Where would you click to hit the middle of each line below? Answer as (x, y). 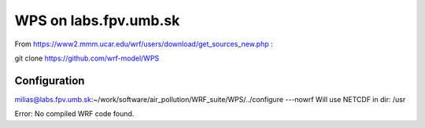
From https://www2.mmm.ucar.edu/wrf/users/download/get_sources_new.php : (144, 44)
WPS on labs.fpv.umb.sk (97, 20)
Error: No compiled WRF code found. (74, 114)
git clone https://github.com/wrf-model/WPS (87, 58)
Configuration (50, 80)
